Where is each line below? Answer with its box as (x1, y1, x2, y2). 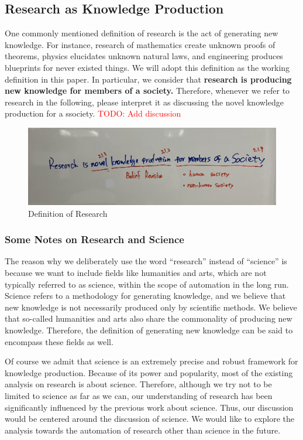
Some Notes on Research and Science (5, 232, 184, 247)
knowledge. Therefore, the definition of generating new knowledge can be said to (5, 324, 293, 336)
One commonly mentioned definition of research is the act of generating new (5, 27, 278, 39)
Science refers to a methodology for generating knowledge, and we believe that (5, 289, 286, 302)
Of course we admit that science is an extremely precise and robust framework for (5, 355, 298, 367)
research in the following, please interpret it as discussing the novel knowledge (5, 95, 284, 108)
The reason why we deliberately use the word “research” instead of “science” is (5, 255, 287, 267)
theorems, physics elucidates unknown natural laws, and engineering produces (5, 50, 283, 62)
